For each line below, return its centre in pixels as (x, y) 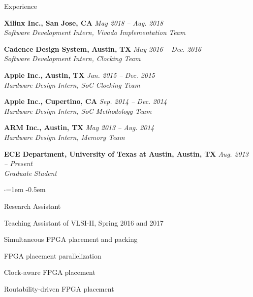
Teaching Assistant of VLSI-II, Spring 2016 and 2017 (84, 222)
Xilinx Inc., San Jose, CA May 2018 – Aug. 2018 (84, 22)
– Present (18, 163)
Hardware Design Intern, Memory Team (64, 137)
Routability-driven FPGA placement (59, 288)
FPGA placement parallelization (53, 255)
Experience (21, 6)
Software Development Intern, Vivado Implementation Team (95, 32)
